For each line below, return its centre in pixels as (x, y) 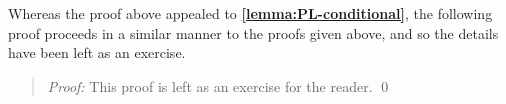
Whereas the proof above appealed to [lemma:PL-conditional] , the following (250, 13)
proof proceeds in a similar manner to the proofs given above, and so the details (253, 32)
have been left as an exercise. (97, 52)
